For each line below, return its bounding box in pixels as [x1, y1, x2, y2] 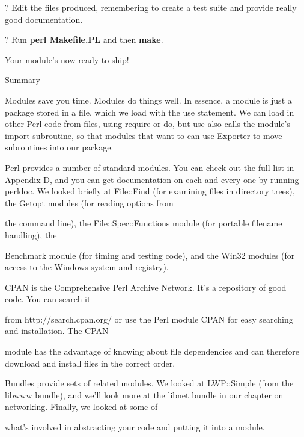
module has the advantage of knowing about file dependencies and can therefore [5, 345, 299, 358]
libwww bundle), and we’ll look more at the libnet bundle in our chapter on [5, 388, 284, 401]
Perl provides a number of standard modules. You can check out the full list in [5, 161, 294, 173]
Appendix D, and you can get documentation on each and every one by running [5, 173, 299, 185]
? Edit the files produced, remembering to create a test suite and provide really [5, 1, 297, 13]
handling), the [5, 228, 57, 241]
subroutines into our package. [5, 141, 114, 153]
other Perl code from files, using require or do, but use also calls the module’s [5, 117, 290, 130]
